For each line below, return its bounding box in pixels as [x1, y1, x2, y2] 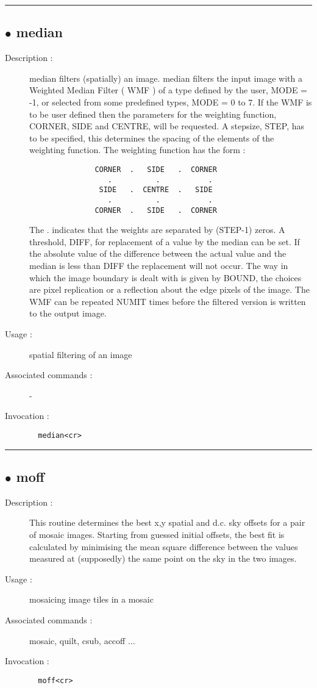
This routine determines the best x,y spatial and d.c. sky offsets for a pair [29, 516, 305, 529]
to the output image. [29, 307, 107, 320]
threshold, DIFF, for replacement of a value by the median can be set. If [29, 235, 300, 248]
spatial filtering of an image [29, 348, 132, 360]
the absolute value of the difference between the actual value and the [29, 247, 287, 260]
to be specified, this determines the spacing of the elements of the [29, 131, 274, 144]
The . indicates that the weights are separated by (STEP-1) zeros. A [29, 223, 285, 236]
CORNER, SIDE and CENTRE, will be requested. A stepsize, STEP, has [29, 120, 305, 132]
